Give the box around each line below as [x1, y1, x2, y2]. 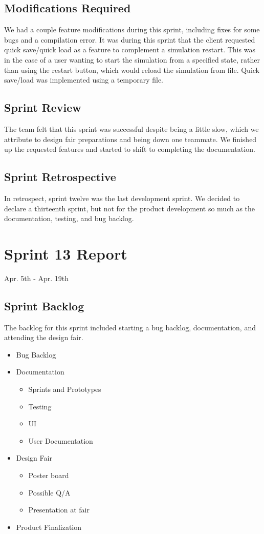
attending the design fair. [4, 332, 83, 343]
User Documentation [28, 435, 93, 446]
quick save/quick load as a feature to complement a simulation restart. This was [4, 44, 255, 55]
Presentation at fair [28, 504, 90, 515]
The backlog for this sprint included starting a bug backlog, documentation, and [4, 322, 256, 332]
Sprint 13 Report [4, 243, 127, 264]
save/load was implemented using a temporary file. [4, 74, 164, 85]
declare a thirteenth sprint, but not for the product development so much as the [4, 203, 255, 213]
